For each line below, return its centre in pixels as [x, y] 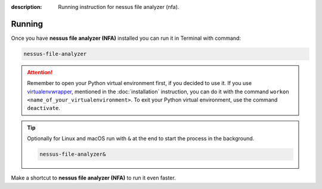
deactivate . [44, 108]
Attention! [40, 72]
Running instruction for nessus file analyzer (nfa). [119, 7]
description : [27, 7]
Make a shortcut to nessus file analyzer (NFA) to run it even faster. [93, 178]
